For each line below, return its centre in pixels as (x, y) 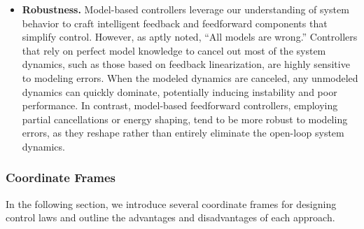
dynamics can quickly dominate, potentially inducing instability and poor (180, 91)
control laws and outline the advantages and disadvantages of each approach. (170, 217)
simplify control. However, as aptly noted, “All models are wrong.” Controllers (190, 37)
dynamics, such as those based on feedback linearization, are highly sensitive (186, 64)
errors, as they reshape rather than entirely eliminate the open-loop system (183, 133)
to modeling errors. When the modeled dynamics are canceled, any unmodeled (190, 77)
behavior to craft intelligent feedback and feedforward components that (175, 23)
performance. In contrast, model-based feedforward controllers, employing (180, 105)
